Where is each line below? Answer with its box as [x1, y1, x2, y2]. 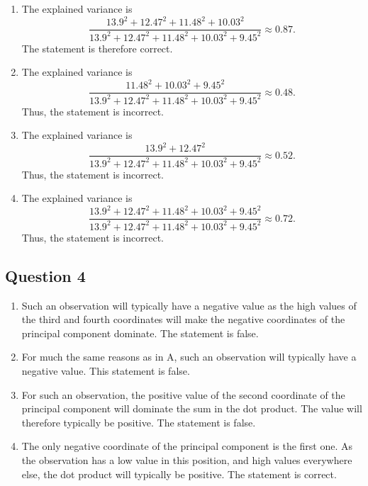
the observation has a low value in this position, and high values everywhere [21, 452, 352, 467]
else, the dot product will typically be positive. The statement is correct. [21, 466, 337, 481]
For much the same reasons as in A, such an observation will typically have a [21, 349, 357, 364]
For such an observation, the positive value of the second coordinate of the [21, 387, 345, 402]
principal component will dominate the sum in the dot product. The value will [21, 401, 362, 416]
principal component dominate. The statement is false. [21, 325, 259, 340]
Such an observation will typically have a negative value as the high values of [21, 298, 357, 312]
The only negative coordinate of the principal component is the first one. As [21, 439, 353, 453]
